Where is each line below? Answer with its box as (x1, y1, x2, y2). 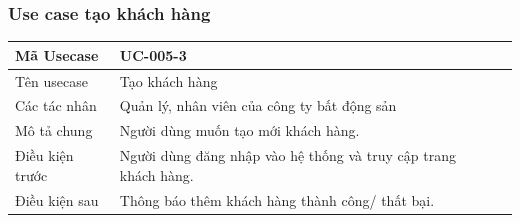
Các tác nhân (15, 95, 97, 116)
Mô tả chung (15, 120, 93, 141)
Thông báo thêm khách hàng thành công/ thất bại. (119, 189, 435, 210)
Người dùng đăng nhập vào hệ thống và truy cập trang (119, 145, 456, 166)
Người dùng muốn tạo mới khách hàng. (119, 120, 360, 141)
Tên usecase (15, 70, 88, 91)
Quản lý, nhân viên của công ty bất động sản (119, 95, 397, 116)
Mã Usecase (15, 44, 99, 65)
